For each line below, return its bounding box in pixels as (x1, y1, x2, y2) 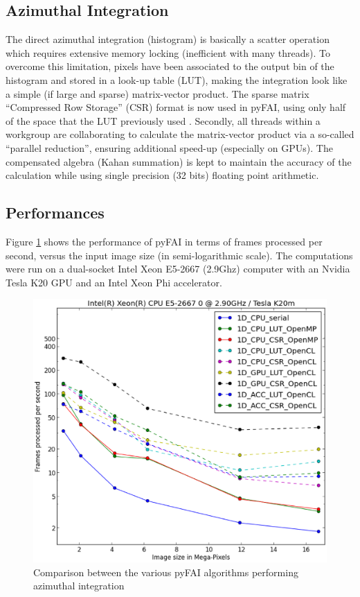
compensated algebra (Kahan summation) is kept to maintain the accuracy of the (6, 154, 352, 168)
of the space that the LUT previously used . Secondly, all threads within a (6, 113, 321, 128)
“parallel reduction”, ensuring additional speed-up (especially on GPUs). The (6, 140, 333, 155)
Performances (6, 202, 105, 223)
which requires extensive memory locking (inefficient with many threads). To (6, 45, 330, 60)
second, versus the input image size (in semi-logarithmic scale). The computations (6, 248, 353, 262)
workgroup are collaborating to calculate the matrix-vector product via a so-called (6, 127, 354, 141)
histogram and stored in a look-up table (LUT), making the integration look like (6, 72, 348, 87)
